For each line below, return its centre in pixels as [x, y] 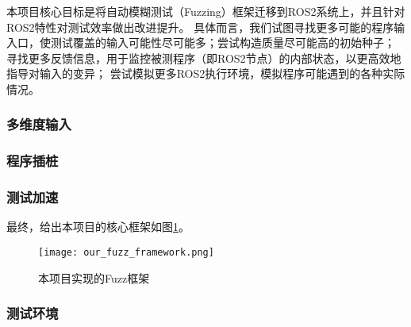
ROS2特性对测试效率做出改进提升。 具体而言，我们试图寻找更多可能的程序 [200, 27]
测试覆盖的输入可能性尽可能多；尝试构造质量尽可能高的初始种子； [223, 42]
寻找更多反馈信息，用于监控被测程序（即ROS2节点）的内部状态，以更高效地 [204, 58]
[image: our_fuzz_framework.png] [126, 253]
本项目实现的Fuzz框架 [94, 277]
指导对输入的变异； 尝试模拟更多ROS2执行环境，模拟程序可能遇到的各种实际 [206, 73]
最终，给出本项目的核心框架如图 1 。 [98, 227]
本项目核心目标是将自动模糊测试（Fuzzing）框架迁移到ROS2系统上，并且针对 [206, 11]
